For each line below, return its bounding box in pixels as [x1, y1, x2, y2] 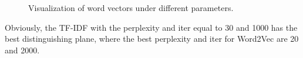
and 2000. [5, 43, 40, 56]
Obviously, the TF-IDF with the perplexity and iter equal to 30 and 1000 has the [5, 21, 298, 33]
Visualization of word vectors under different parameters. [28, 2, 234, 13]
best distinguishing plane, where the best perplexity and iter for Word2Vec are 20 [5, 32, 299, 45]
